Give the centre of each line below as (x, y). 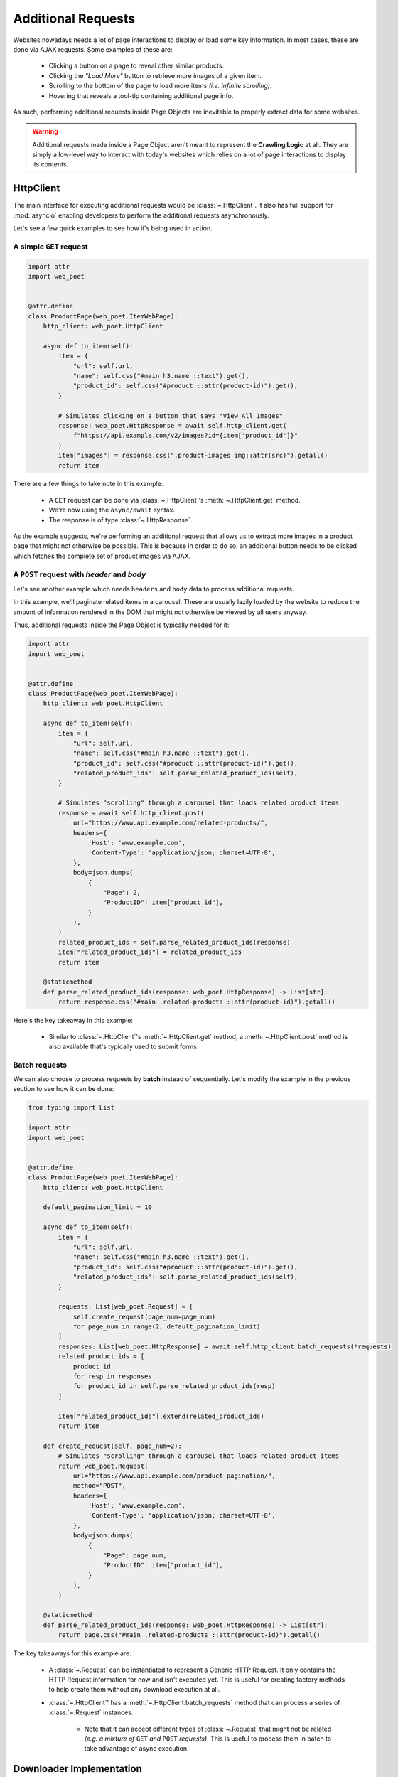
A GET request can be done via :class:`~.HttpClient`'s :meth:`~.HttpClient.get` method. (175, 500)
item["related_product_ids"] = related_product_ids (150, 952)
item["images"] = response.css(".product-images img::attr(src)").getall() (193, 456)
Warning (45, 131)
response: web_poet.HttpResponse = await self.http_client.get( (172, 425)
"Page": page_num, (135, 1556)
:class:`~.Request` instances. (91, 1712)
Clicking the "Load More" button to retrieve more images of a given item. (155, 75)
